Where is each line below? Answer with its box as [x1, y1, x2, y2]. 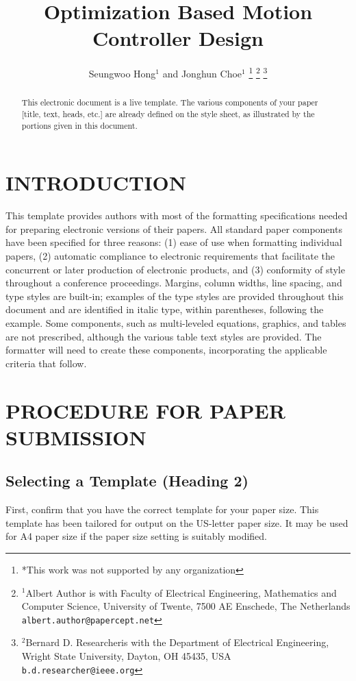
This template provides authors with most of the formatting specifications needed [5, 208, 348, 223]
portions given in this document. [21, 119, 138, 131]
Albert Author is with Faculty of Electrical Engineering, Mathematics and [25, 585, 337, 599]
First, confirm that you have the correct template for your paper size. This [5, 502, 319, 517]
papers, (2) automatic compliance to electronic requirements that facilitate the [5, 249, 335, 263]
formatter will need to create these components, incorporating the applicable [5, 343, 327, 357]
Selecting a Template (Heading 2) [5, 470, 249, 491]
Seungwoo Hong [88, 66, 156, 80]
